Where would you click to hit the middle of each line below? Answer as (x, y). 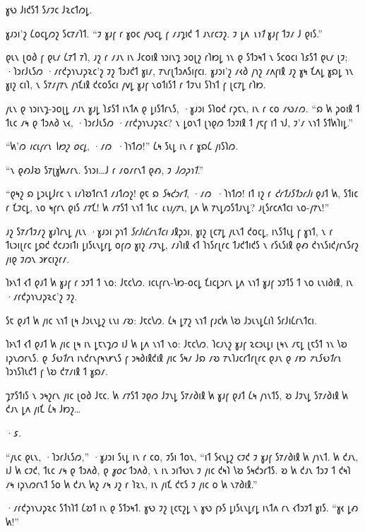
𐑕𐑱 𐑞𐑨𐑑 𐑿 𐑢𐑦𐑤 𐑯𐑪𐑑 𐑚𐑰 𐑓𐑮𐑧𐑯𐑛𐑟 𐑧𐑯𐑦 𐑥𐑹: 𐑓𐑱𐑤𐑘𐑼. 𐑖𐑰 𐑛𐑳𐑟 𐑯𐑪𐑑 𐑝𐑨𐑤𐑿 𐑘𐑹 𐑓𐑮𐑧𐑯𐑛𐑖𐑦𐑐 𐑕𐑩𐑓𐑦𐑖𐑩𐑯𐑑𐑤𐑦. (161, 320)
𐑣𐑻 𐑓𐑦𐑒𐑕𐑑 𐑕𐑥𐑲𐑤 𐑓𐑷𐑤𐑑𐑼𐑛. (49, 9)
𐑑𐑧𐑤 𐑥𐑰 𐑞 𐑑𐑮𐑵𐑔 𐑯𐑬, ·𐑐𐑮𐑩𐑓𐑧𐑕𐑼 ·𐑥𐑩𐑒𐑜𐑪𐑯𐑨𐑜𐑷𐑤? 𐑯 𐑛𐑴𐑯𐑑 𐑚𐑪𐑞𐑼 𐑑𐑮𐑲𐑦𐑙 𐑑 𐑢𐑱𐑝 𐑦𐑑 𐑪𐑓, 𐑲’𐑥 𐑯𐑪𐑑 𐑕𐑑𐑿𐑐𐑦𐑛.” (179, 122)
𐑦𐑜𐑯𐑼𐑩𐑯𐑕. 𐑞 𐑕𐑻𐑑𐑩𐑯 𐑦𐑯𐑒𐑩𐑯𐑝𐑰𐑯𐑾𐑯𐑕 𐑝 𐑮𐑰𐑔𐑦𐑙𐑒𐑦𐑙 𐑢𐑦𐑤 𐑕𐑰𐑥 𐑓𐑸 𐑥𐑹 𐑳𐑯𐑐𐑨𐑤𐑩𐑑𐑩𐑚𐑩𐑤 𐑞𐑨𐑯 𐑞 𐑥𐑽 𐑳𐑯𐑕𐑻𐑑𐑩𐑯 (173, 357)
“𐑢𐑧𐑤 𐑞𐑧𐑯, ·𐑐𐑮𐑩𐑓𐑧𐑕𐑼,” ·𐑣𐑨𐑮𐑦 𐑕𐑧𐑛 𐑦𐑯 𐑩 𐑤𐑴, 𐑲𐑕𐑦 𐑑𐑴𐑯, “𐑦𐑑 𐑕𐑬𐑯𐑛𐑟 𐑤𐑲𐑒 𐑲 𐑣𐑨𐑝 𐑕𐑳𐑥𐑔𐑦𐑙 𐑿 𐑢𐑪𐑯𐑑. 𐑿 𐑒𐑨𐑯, (182, 456)
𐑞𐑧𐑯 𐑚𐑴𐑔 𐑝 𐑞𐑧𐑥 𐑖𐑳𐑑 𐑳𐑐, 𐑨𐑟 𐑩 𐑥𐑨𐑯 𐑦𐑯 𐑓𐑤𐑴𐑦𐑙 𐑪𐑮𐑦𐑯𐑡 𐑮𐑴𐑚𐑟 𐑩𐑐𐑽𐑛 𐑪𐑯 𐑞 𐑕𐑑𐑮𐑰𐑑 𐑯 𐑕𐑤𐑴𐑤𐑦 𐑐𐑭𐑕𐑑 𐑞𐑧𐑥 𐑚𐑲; (177, 57)
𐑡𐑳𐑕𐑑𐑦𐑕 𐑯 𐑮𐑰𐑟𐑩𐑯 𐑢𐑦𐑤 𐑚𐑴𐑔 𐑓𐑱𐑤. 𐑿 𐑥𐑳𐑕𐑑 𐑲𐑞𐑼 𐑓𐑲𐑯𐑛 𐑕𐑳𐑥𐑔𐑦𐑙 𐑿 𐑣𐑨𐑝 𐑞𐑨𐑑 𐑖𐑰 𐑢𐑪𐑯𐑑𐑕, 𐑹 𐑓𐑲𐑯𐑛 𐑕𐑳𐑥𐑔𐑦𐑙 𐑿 (177, 395)
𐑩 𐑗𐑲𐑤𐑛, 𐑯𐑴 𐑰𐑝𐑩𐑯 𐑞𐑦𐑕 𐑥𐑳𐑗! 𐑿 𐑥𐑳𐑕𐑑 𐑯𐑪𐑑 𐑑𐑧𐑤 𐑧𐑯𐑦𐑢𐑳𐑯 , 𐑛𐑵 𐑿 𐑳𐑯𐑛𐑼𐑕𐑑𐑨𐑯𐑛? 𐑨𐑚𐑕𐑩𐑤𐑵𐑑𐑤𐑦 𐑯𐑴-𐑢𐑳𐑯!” (168, 207)
